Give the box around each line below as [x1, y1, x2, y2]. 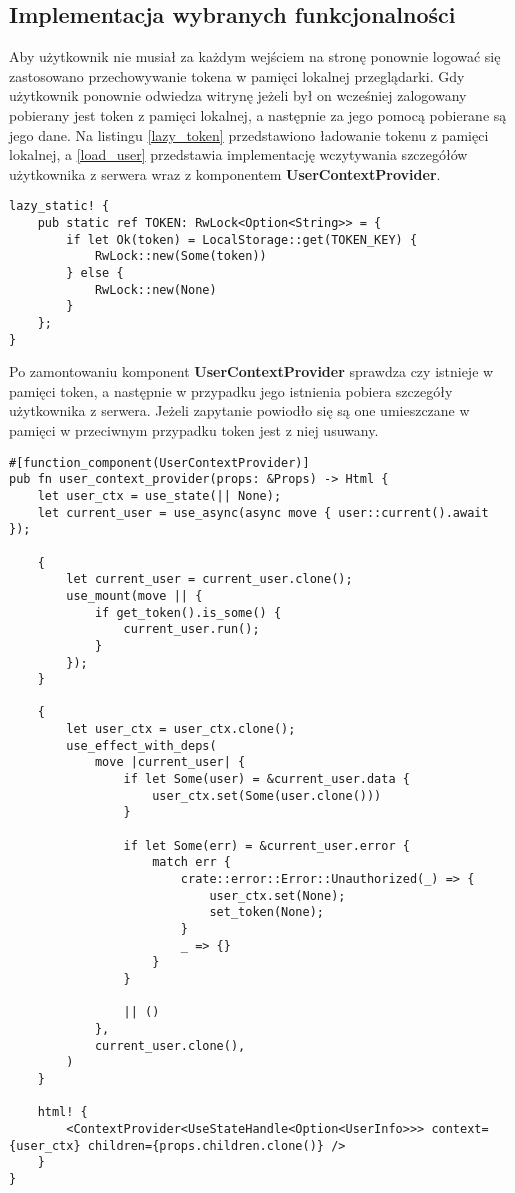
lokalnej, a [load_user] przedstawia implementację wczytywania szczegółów [9, 144, 468, 165]
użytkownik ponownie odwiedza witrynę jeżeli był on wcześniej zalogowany [9, 85, 467, 106]
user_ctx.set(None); [209, 888, 346, 903]
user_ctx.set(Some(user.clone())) [152, 788, 382, 803]
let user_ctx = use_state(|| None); [37, 488, 282, 503]
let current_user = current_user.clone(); [66, 572, 353, 587]
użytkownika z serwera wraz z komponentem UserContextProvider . [9, 163, 441, 184]
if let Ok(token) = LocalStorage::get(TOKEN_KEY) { [66, 232, 418, 247]
